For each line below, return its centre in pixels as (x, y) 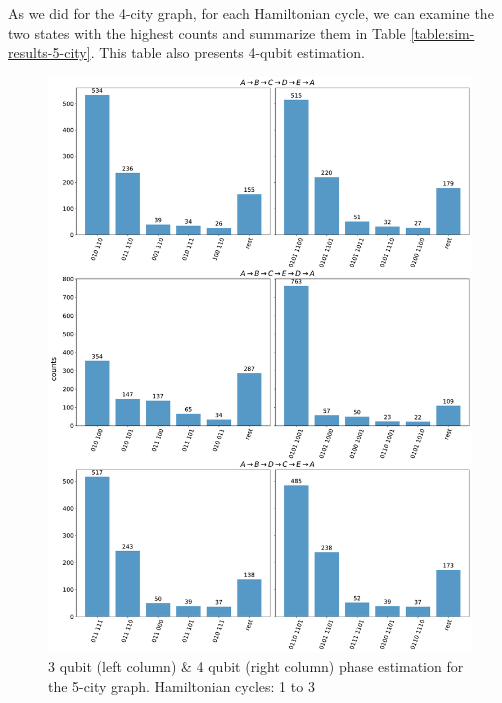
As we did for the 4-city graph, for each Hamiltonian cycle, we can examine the (251, 13)
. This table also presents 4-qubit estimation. (227, 52)
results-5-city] (49, 52)
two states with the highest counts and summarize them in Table (207, 32)
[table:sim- (442, 32)
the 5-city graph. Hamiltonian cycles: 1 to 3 (181, 685)
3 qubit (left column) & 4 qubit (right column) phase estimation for (256, 666)
